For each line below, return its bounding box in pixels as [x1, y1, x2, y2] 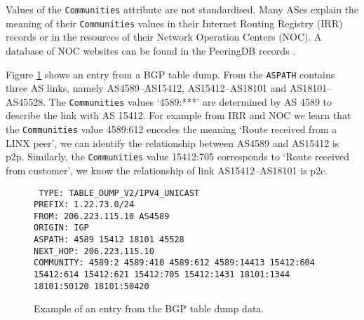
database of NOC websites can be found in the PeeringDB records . [6, 43, 296, 57]
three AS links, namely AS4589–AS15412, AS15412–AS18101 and [6, 81, 287, 95]
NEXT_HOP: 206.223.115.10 [34, 246, 154, 256]
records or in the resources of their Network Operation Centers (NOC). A [6, 29, 322, 44]
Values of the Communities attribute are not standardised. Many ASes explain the [6, 2, 359, 16]
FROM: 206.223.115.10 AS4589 [34, 211, 170, 221]
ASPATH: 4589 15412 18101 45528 [34, 235, 184, 245]
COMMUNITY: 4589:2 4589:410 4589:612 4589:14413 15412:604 [34, 258, 315, 268]
